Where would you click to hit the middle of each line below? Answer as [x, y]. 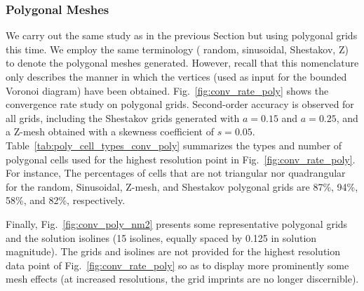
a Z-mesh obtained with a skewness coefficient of [110, 131]
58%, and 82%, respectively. [66, 200]
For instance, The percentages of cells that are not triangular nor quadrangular [176, 173]
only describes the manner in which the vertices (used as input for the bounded [176, 76]
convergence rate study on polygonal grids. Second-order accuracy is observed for [180, 104]
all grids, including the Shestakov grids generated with [123, 117]
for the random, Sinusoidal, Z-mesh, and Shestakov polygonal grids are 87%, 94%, [182, 186]
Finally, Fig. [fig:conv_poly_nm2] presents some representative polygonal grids [177, 223]
